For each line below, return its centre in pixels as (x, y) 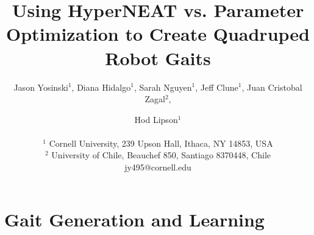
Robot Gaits (158, 58)
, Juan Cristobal (272, 87)
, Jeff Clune (217, 87)
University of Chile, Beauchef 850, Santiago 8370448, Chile (161, 155)
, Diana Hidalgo (101, 87)
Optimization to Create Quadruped (158, 34)
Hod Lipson (156, 119)
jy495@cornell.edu (158, 167)
